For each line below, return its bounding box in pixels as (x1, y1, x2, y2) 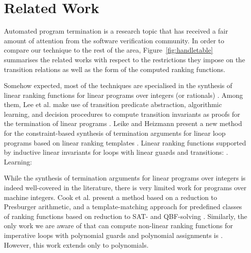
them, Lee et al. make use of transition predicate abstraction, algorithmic (4, 99, 222, 109)
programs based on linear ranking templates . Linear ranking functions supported (4, 137, 246, 147)
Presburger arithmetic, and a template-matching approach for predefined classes (4, 201, 242, 212)
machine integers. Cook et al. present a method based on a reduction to (4, 192, 217, 202)
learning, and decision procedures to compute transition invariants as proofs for (4, 108, 240, 119)
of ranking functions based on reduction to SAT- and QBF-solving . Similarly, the (4, 211, 247, 221)
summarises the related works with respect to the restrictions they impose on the (4, 54, 245, 64)
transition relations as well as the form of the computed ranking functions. (4, 64, 225, 74)
